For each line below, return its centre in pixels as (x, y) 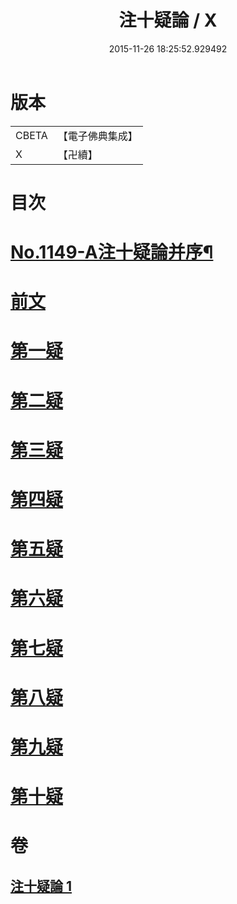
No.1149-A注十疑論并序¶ (112, 252)
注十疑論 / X (168, 20)
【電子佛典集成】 (97, 136)
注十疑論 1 (41, 886)
